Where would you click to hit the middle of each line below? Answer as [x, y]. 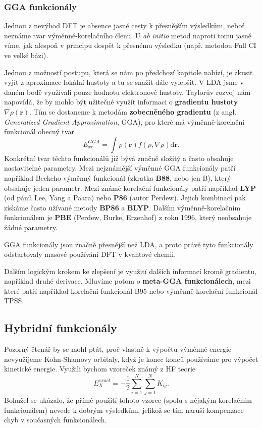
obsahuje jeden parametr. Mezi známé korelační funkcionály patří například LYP [130, 188]
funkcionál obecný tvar [39, 131]
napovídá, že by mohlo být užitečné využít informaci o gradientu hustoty [121, 102]
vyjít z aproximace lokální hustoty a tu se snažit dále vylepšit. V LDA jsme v [124, 82]
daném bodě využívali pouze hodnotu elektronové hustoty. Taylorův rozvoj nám [127, 92]
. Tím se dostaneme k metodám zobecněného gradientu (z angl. [133, 111]
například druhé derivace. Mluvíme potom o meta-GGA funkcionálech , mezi [127, 281]
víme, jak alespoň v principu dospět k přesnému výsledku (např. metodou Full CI [130, 45]
